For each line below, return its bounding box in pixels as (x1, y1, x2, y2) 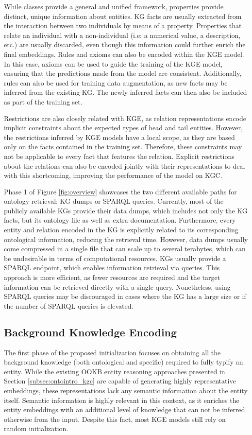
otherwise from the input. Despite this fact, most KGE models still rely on (4, 414, 226, 424)
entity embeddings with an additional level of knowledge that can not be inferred (4, 404, 245, 415)
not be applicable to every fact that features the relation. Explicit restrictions (4, 151, 235, 161)
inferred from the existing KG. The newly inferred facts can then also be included (4, 87, 247, 97)
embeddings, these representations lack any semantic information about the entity (4, 385, 248, 395)
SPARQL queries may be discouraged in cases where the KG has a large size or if (4, 291, 246, 301)
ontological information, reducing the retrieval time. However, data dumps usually (4, 234, 248, 244)
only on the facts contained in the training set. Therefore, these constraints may (4, 141, 242, 152)
